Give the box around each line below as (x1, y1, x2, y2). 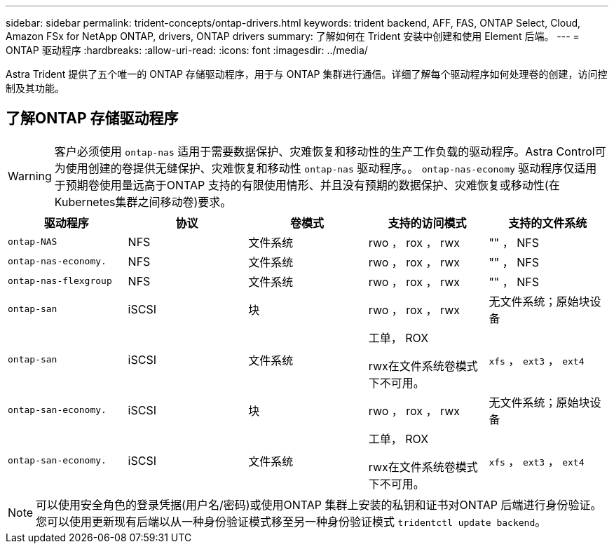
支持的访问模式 (388, 215, 467, 230)
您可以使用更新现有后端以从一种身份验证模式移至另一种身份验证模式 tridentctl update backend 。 (36, 514, 547, 529)
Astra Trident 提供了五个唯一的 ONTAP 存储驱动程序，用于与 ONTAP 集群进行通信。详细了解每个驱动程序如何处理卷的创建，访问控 (6, 68, 608, 80)
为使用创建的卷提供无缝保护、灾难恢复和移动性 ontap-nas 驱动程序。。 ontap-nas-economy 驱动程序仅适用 (54, 161, 597, 175)
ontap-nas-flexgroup (8, 276, 112, 287)
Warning (8, 168, 52, 183)
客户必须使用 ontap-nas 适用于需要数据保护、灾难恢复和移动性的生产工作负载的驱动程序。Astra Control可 (54, 144, 606, 158)
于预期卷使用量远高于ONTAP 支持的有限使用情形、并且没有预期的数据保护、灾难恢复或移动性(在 (54, 177, 560, 192)
